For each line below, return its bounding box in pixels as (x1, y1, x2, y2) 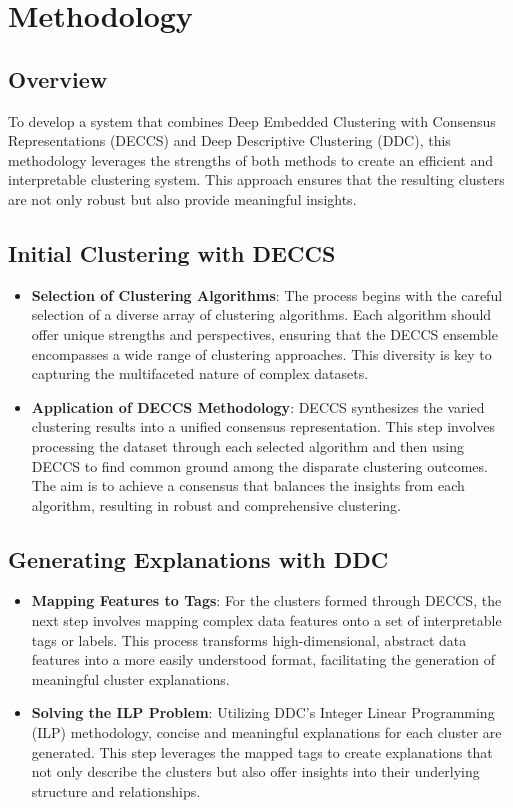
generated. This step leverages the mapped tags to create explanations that (31, 741, 493, 762)
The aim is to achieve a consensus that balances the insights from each (31, 475, 465, 496)
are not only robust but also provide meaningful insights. (8, 188, 357, 209)
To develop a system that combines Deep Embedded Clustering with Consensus (8, 110, 496, 131)
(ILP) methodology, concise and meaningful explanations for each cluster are (31, 722, 502, 743)
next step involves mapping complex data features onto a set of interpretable (31, 610, 502, 631)
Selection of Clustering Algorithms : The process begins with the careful (31, 284, 503, 305)
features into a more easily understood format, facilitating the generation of (31, 649, 496, 670)
